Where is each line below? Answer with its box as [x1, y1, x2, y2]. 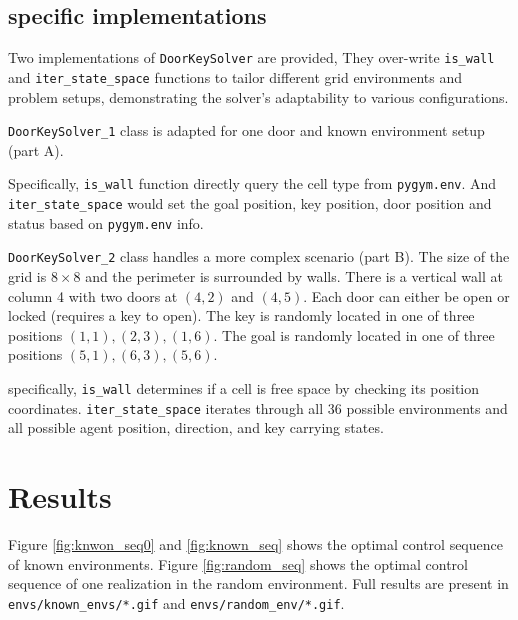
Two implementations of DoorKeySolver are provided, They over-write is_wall [8, 47, 495, 68]
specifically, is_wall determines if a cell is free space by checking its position [8, 377, 480, 398]
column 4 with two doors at [8, 285, 178, 306]
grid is [8, 265, 47, 286]
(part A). [8, 139, 64, 160]
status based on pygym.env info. [8, 212, 204, 233]
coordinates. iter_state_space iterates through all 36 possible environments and [8, 397, 508, 418]
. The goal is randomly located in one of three [213, 324, 495, 345]
